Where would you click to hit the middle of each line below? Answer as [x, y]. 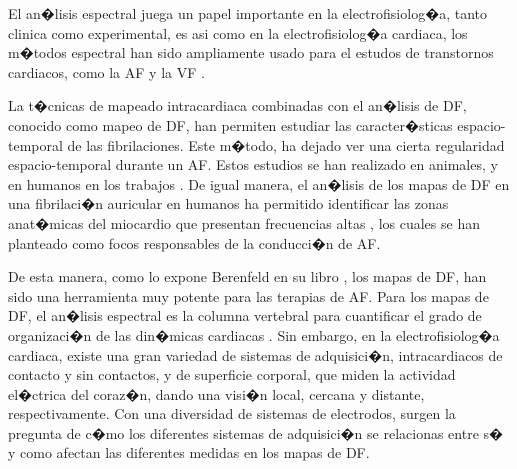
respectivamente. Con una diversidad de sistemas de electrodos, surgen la [232, 413]
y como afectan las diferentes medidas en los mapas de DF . [189, 452]
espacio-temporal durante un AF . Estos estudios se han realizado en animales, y [253, 164]
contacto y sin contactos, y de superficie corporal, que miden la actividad [232, 374]
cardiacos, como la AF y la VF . [106, 71]
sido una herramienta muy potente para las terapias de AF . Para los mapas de [248, 295]
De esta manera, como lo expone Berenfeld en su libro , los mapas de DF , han [247, 276]
